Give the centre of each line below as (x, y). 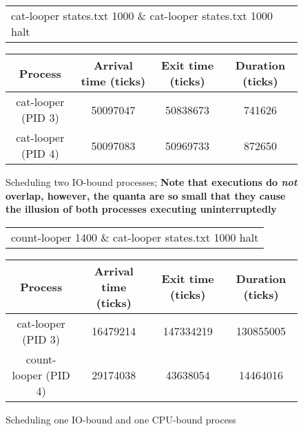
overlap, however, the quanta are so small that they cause (146, 195)
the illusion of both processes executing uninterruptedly (141, 209)
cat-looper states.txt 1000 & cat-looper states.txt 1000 (142, 15)
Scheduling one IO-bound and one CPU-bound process (121, 419)
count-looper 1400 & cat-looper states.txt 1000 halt (135, 237)
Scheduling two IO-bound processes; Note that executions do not (151, 182)
